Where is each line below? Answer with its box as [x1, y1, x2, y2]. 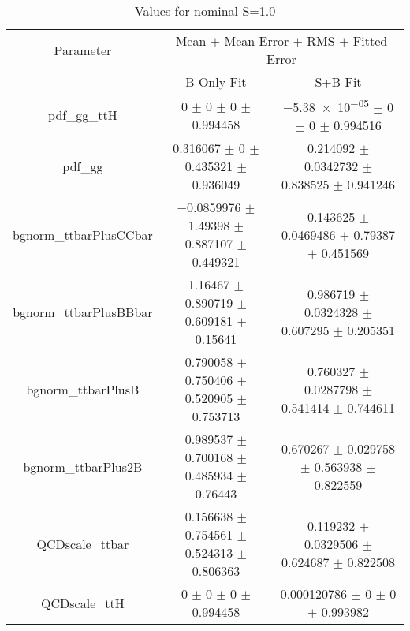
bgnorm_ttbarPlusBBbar [13, 302, 153, 321]
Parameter [54, 40, 112, 59]
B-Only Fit [185, 73, 247, 91]
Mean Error [224, 32, 289, 50]
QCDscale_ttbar [36, 534, 129, 553]
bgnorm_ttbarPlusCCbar [13, 225, 153, 244]
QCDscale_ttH [41, 593, 125, 612]
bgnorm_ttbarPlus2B [23, 457, 143, 476]
